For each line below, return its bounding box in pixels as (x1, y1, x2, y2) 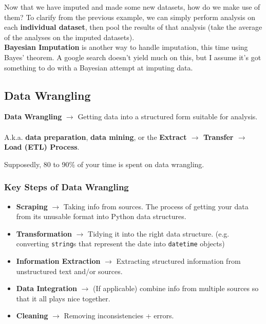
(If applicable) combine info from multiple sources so (92, 283, 259, 294)
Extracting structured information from (116, 255, 241, 266)
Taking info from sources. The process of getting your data (63, 201, 249, 211)
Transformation (16, 228, 72, 239)
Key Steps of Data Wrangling (4, 181, 129, 193)
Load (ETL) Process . (4, 141, 80, 152)
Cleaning (16, 310, 48, 321)
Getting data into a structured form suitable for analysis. (78, 111, 258, 122)
